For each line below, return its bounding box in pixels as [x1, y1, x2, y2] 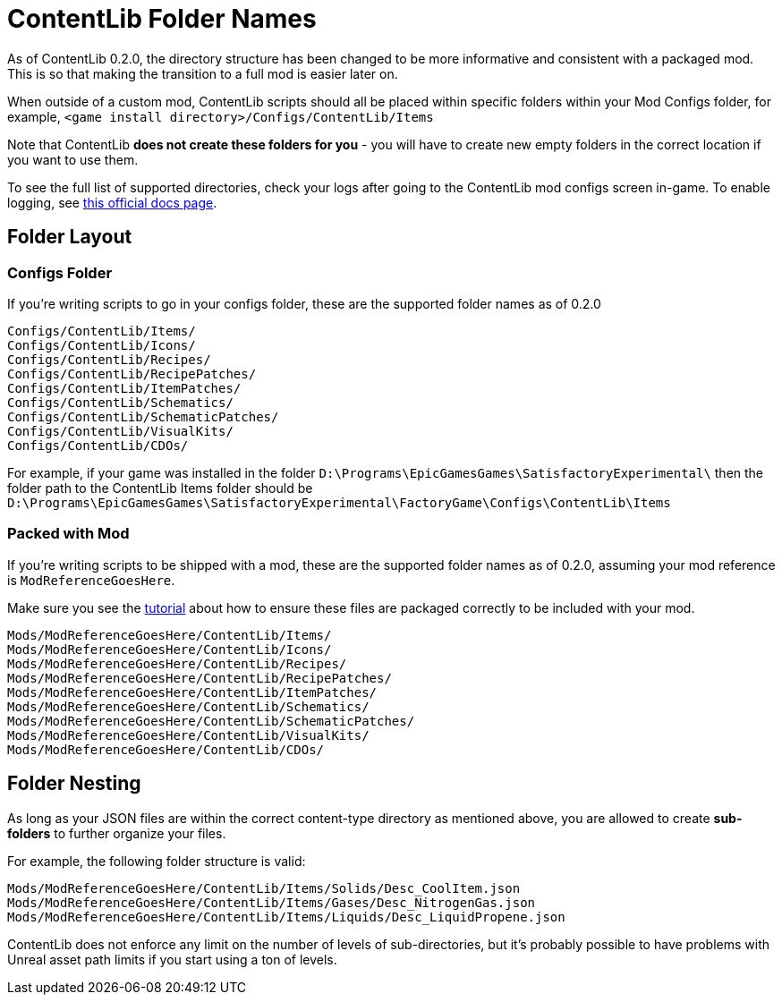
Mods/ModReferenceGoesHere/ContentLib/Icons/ [7, 641, 332, 657]
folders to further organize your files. [7, 825, 226, 841]
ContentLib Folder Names [7, 4, 317, 34]
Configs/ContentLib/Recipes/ [7, 352, 211, 367]
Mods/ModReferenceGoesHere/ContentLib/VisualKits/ [7, 727, 370, 743]
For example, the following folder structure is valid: [7, 853, 306, 869]
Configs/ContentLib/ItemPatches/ [7, 380, 242, 395]
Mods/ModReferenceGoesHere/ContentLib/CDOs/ [7, 742, 325, 757]
